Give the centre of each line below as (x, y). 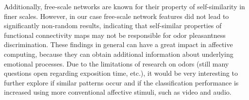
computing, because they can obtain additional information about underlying (119, 54)
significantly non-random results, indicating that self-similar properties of (113, 25)
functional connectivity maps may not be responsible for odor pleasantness (115, 35)
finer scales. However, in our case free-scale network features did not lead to (116, 16)
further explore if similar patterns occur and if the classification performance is (121, 82)
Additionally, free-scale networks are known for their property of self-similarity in (124, 6)
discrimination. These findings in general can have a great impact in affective (118, 44)
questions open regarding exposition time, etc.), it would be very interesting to (121, 73)
